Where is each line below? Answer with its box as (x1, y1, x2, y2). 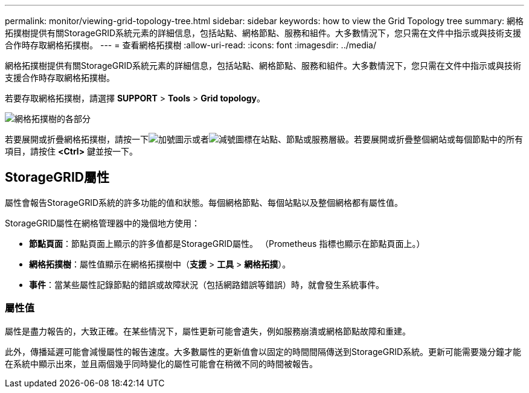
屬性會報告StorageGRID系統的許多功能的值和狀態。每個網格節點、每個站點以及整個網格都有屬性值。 (5, 197, 403, 208)
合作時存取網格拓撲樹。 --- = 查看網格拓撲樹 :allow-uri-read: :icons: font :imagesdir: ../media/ (5, 40, 377, 50)
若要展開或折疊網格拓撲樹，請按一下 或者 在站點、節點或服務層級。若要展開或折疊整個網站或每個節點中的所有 (5, 134, 523, 144)
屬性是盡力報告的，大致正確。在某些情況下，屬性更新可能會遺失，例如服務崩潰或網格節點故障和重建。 (5, 325, 411, 336)
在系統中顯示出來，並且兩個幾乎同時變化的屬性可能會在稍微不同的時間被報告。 (5, 358, 318, 369)
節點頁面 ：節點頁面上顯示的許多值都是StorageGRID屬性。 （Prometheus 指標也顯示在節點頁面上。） (29, 238, 425, 249)
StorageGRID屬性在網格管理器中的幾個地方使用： (5, 217, 200, 228)
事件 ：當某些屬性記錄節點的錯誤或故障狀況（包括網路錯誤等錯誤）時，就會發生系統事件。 (29, 279, 384, 290)
